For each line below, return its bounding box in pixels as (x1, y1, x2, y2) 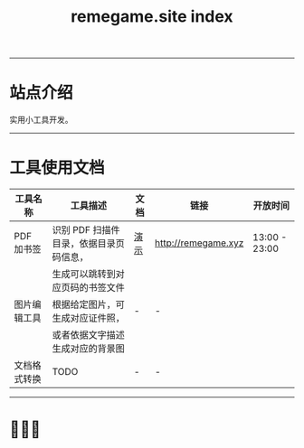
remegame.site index (71, 6, 233, 27)
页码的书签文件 (61, 282, 125, 294)
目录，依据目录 (52, 238, 116, 250)
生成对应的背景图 (52, 342, 125, 355)
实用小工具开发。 (9, 115, 73, 126)
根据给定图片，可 (52, 298, 125, 311)
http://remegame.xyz (155, 237, 244, 249)
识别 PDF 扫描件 (52, 224, 120, 237)
